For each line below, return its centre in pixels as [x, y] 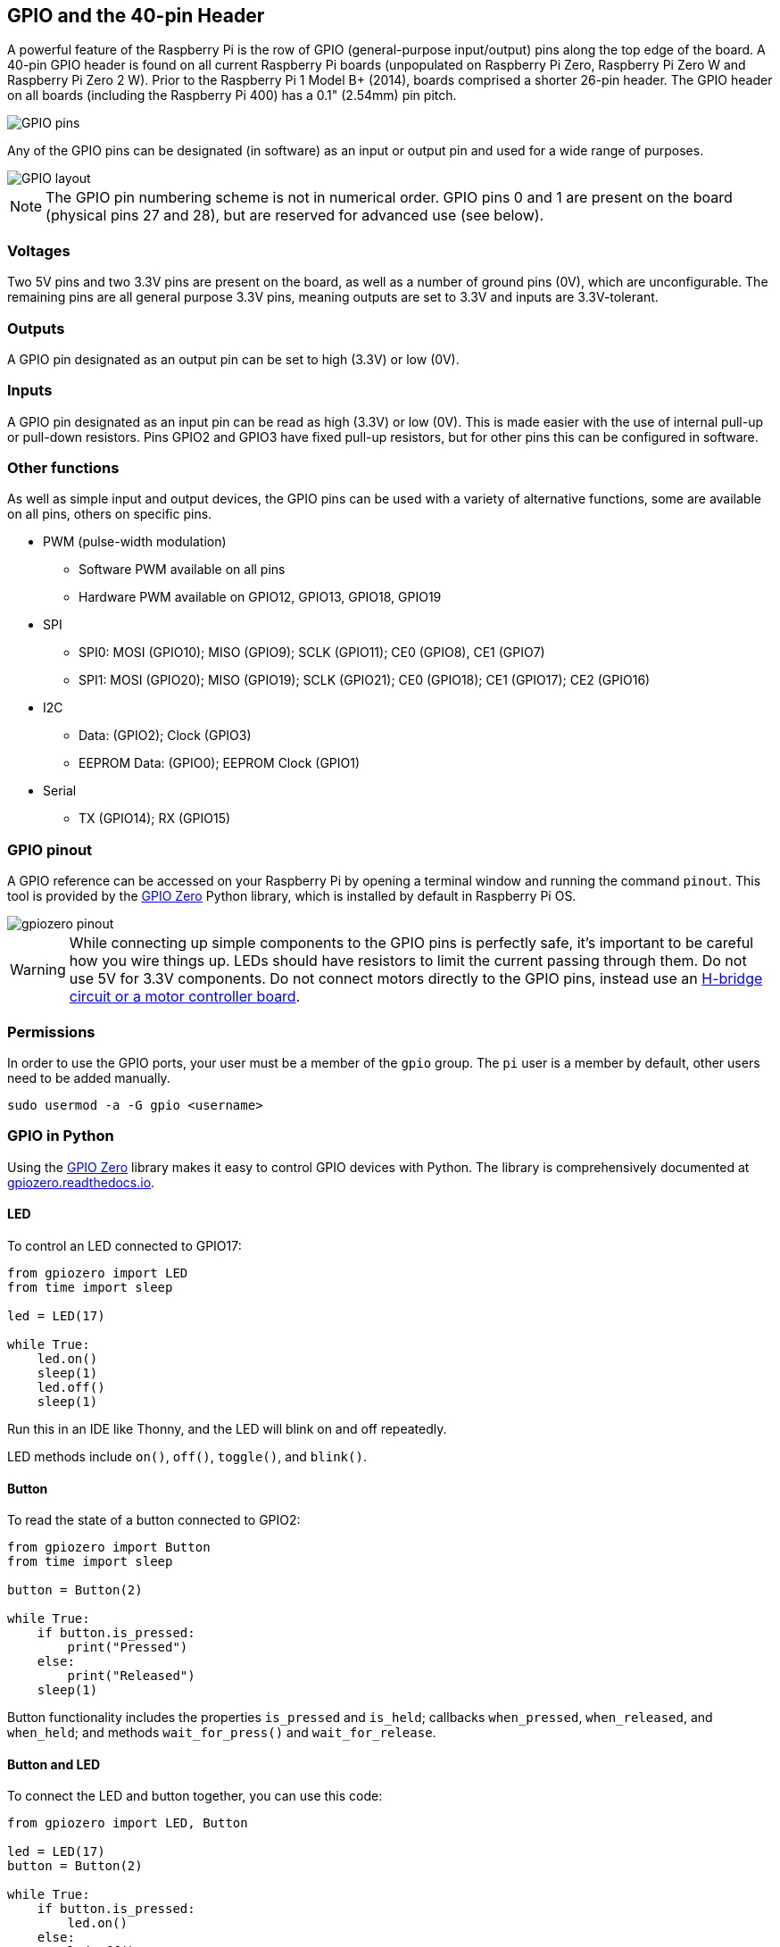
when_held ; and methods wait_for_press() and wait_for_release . [222, 1733]
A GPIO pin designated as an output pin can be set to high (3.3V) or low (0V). [233, 359]
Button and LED [54, 1764]
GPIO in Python [61, 1136]
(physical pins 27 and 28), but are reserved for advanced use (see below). [295, 216]
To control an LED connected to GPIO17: [124, 1245]
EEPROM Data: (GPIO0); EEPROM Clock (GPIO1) [220, 763]
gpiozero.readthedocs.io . [81, 1182]
